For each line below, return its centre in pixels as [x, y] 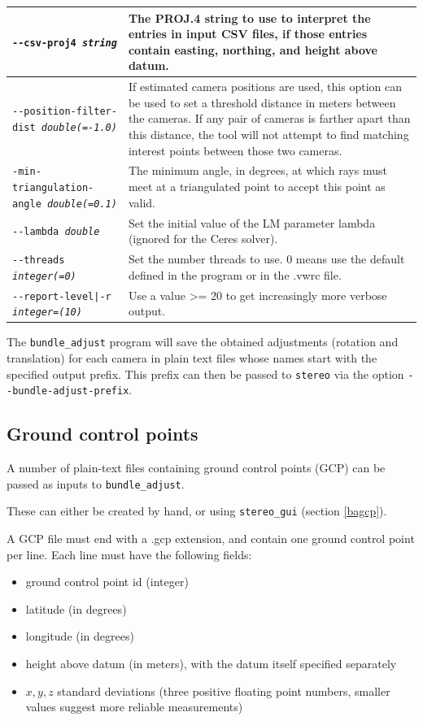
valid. [142, 202]
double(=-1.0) [79, 128]
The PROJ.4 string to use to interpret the [249, 17]
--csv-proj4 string [65, 43]
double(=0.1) [82, 204]
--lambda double [56, 232]
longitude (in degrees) [80, 636]
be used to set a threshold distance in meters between [262, 102]
